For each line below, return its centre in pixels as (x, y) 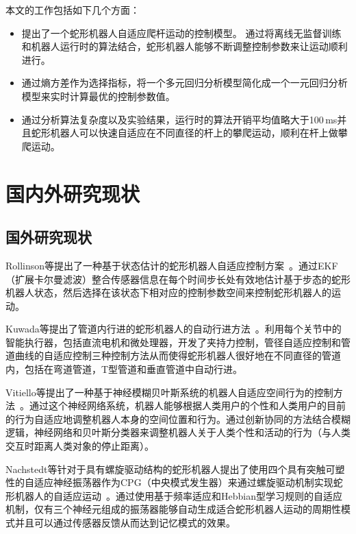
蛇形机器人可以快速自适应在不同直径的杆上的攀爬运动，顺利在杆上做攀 (189, 133)
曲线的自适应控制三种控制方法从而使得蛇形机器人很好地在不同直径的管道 (178, 355)
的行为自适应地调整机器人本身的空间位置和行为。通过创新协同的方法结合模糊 (178, 418)
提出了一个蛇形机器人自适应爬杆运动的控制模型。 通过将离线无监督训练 (181, 33)
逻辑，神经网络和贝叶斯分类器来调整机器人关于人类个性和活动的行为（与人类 (178, 432)
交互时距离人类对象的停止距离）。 (80, 446)
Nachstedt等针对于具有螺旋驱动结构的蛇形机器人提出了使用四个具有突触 (166, 469)
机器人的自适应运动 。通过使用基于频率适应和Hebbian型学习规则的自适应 (178, 495)
